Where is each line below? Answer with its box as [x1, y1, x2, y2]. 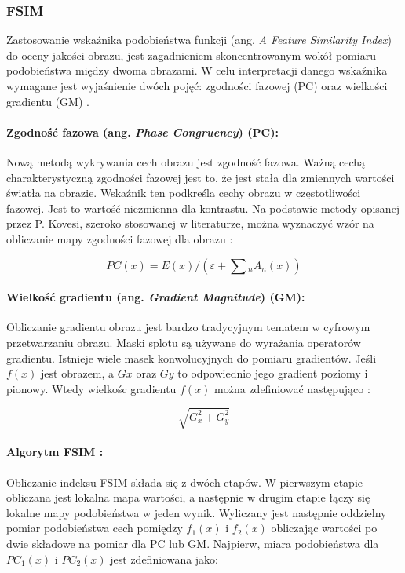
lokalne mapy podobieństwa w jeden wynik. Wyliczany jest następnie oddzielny [6, 504, 387, 520]
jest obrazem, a [41, 365, 115, 381]
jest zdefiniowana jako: [110, 550, 219, 567]
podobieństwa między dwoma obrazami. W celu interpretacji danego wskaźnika [6, 62, 388, 78]
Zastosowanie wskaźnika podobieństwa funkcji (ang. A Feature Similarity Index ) [6, 31, 392, 48]
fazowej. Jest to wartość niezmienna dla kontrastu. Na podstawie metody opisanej [6, 199, 400, 216]
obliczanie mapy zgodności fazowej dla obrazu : [6, 230, 233, 246]
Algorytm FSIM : [6, 443, 104, 460]
